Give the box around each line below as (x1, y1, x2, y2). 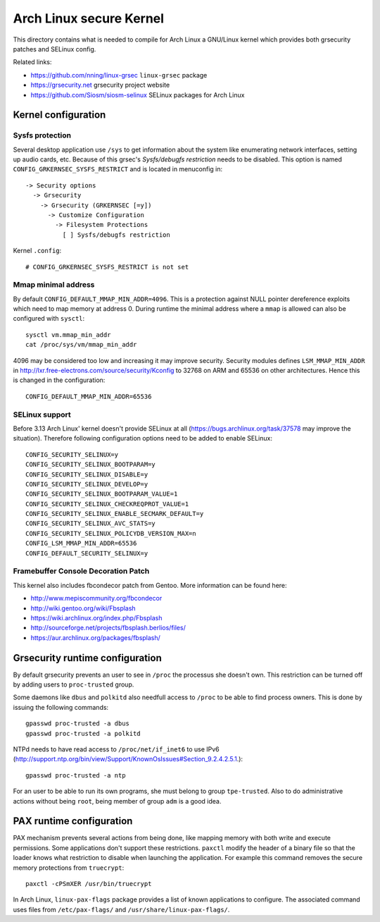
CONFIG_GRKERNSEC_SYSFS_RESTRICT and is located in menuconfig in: (13, 165, 223, 173)
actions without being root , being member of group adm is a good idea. (13, 797, 222, 805)
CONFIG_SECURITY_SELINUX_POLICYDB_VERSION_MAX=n (25, 529, 196, 537)
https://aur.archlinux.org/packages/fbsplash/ (30, 633, 161, 641)
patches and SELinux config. (13, 44, 96, 53)
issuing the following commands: (13, 703, 109, 711)
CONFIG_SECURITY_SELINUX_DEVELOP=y (25, 480, 148, 488)
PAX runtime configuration (13, 815, 133, 828)
